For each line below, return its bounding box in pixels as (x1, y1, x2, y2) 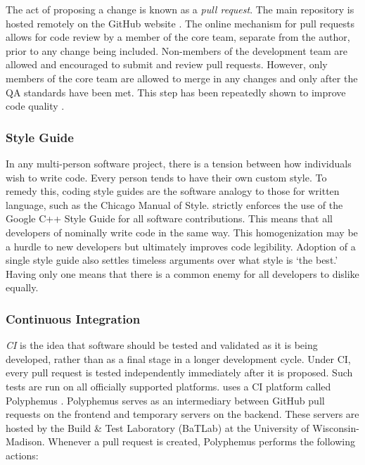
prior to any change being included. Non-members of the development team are (6, 43, 347, 58)
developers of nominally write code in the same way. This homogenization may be (6, 224, 358, 239)
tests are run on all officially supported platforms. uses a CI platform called (6, 378, 331, 393)
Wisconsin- (312, 420, 359, 435)
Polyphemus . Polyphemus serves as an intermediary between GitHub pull (6, 393, 325, 407)
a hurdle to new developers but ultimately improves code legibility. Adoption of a (6, 238, 356, 253)
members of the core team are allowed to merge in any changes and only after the (6, 70, 358, 85)
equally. (6, 280, 39, 295)
